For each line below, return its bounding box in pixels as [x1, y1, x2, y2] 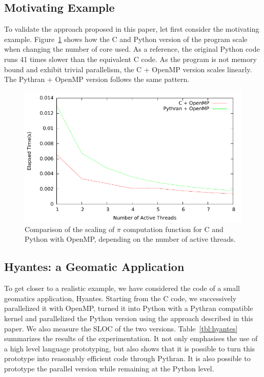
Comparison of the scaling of [25, 223, 115, 234]
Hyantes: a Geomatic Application [4, 259, 185, 275]
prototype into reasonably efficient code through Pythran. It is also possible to [4, 353, 251, 364]
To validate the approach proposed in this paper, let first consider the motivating [4, 24, 259, 34]
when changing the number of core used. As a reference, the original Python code [4, 44, 260, 54]
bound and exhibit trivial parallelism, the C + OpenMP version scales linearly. [4, 64, 252, 74]
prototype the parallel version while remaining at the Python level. [4, 363, 214, 373]
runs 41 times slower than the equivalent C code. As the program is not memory [4, 53, 257, 64]
